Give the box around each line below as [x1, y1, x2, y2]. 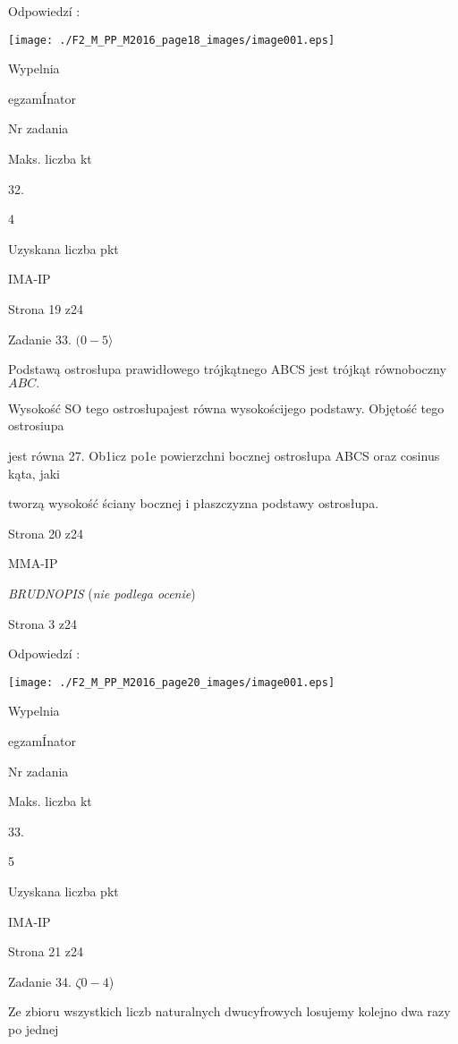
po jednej [8, 1019, 59, 1038]
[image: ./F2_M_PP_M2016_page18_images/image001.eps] [8, 33, 335, 47]
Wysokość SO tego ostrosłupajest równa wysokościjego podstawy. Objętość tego [8, 398, 445, 417]
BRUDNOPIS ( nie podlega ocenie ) [8, 583, 196, 602]
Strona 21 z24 [8, 942, 84, 961]
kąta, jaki [8, 463, 60, 482]
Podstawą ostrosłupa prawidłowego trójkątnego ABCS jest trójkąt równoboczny [8, 360, 446, 378]
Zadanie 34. [8, 972, 72, 990]
